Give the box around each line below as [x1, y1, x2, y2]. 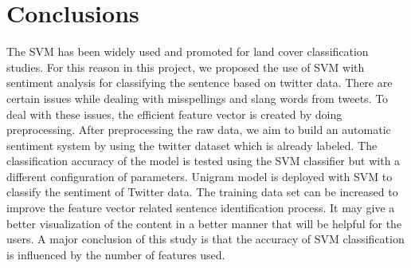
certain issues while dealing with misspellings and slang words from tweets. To [6, 89, 389, 106]
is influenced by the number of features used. [6, 246, 225, 262]
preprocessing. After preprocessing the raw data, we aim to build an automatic [6, 121, 391, 138]
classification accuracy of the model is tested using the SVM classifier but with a [6, 152, 401, 169]
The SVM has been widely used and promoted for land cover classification [6, 43, 369, 60]
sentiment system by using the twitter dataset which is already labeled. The [6, 136, 378, 153]
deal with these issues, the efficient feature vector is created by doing [6, 105, 342, 122]
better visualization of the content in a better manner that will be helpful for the [6, 215, 402, 231]
